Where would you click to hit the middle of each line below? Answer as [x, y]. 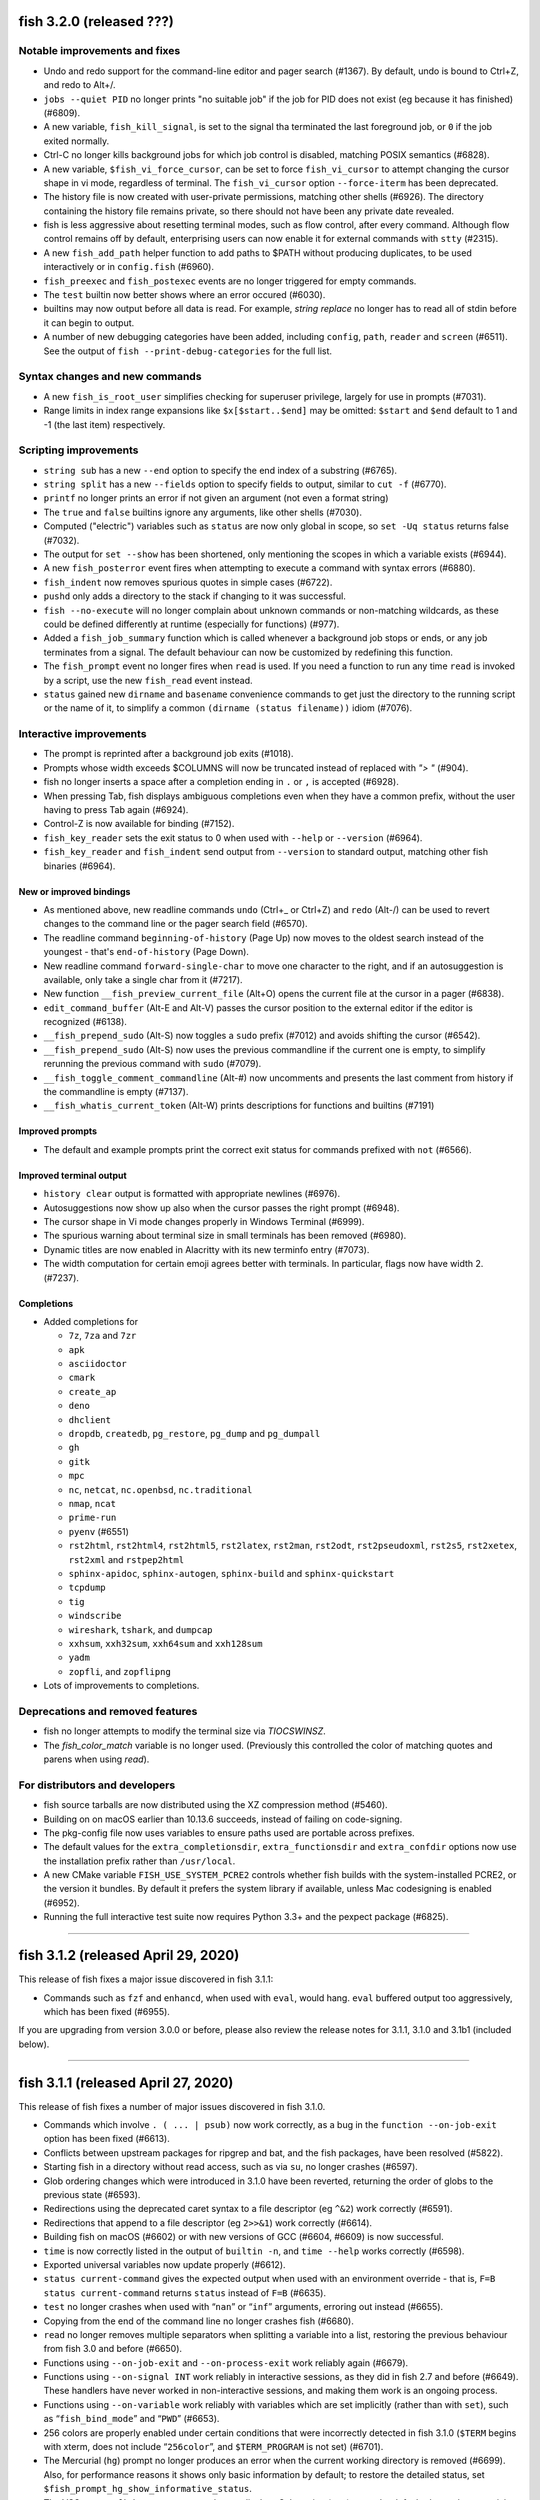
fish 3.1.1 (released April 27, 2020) [126, 2082]
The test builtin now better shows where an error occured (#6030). [184, 295]
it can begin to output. [89, 322]
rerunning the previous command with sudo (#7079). [152, 1064]
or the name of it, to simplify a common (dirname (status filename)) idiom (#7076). [228, 708]
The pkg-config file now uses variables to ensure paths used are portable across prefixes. [229, 1832]
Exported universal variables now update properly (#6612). [164, 2264]
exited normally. [76, 141]
